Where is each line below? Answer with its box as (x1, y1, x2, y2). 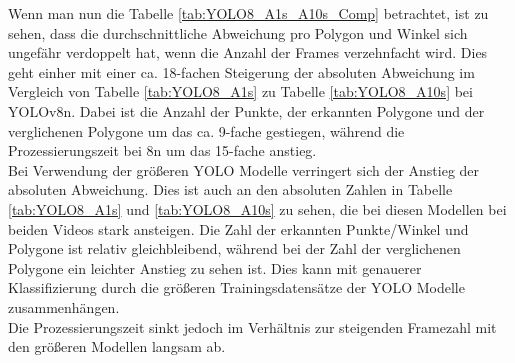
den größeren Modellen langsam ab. (8, 336, 226, 357)
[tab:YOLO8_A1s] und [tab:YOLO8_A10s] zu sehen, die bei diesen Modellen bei (8, 198, 507, 219)
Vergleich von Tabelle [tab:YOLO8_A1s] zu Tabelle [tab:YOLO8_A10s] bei (8, 81, 473, 102)
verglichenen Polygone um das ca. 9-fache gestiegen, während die (8, 120, 405, 141)
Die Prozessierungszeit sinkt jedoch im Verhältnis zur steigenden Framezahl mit (8, 316, 497, 337)
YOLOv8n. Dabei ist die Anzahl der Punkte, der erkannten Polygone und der (8, 100, 485, 121)
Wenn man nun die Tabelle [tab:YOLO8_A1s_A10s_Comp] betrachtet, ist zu (8, 3, 489, 23)
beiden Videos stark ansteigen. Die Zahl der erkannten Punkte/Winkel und (8, 218, 469, 239)
